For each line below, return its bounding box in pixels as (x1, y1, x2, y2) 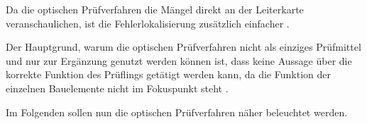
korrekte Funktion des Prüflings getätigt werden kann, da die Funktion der (6, 67, 331, 82)
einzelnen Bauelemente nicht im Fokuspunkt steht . (6, 80, 229, 95)
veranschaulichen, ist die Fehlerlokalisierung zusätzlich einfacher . (6, 15, 290, 30)
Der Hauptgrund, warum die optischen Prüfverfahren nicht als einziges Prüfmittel (6, 39, 361, 54)
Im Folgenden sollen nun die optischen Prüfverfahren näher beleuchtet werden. (6, 104, 348, 119)
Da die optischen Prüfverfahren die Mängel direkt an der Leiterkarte (6, 2, 304, 16)
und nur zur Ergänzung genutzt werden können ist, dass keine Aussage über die (6, 53, 352, 68)
